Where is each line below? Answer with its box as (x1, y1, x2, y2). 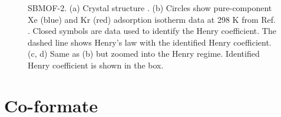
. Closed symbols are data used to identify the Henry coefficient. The (28, 25, 276, 37)
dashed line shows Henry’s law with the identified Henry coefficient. (28, 36, 272, 48)
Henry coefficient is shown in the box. (28, 58, 164, 71)
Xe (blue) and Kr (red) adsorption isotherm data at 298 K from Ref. (28, 13, 276, 25)
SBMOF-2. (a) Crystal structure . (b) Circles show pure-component (28, 2, 272, 13)
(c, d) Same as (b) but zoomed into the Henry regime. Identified (28, 47, 260, 60)
